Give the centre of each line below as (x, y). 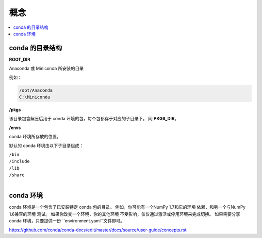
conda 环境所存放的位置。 (35, 137)
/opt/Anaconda (36, 90)
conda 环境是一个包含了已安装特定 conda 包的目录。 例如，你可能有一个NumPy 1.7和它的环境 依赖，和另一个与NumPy (127, 207)
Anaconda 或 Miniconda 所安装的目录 (46, 69)
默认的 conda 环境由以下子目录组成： (46, 146)
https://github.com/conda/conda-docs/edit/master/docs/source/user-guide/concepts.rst (98, 230)
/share (17, 175)
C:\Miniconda (35, 97)
